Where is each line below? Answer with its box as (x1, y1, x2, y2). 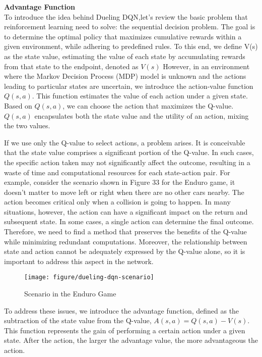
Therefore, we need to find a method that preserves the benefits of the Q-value (4, 226, 247, 237)
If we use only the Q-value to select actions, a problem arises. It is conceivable (4, 137, 245, 147)
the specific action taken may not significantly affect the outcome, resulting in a (4, 157, 250, 167)
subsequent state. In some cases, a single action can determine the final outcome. (4, 216, 254, 227)
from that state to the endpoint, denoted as (4, 61, 139, 71)
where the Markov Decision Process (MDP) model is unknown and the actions (4, 71, 246, 81)
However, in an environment (163, 61, 250, 71)
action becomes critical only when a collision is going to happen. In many (4, 196, 231, 207)
